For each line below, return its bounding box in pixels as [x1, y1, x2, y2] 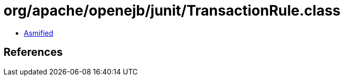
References [4, 46, 63, 59]
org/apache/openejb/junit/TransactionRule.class [4, 2, 341, 19]
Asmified [24, 28, 54, 37]
